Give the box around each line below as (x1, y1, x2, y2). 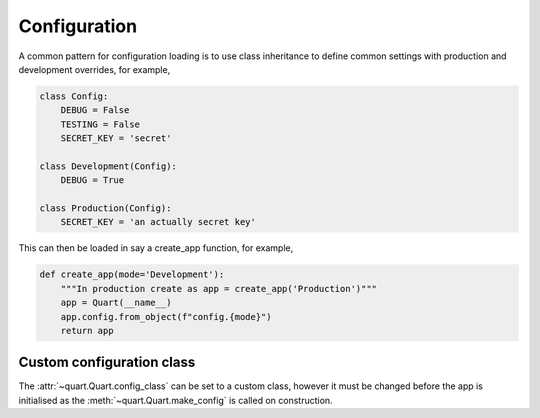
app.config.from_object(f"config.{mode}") (60, 311, 272, 322)
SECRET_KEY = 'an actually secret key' (60, 216, 257, 228)
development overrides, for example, (18, 63, 171, 75)
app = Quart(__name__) (60, 297, 172, 309)
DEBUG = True (60, 175, 125, 186)
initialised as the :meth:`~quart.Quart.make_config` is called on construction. (18, 394, 334, 406)
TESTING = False (60, 118, 140, 130)
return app (60, 325, 114, 336)
